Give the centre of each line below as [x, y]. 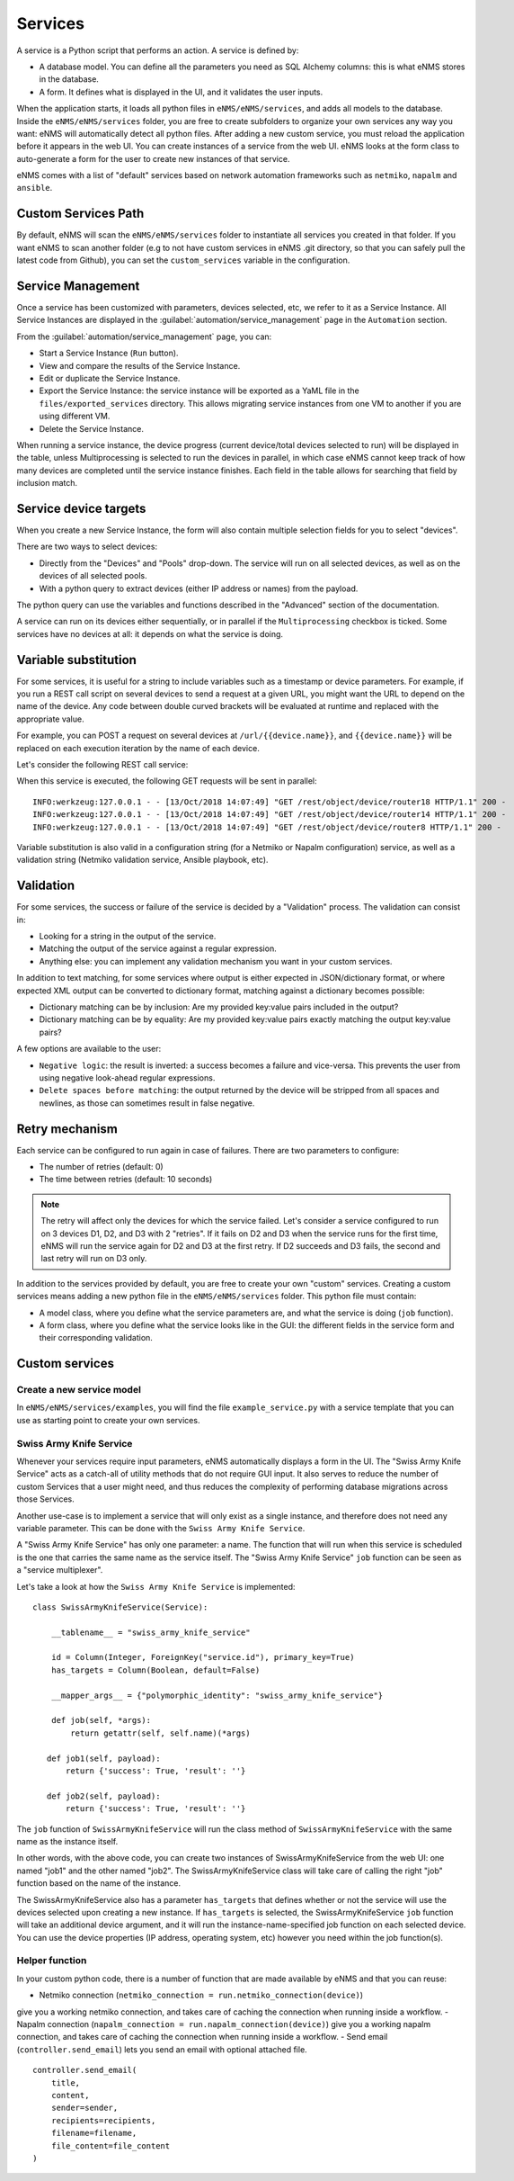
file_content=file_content [111, 2145]
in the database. [69, 79]
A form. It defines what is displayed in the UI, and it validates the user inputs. [181, 92]
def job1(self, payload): [103, 1758]
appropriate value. [50, 719]
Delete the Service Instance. [91, 428]
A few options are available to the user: [89, 1049]
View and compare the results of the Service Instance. [140, 365]
